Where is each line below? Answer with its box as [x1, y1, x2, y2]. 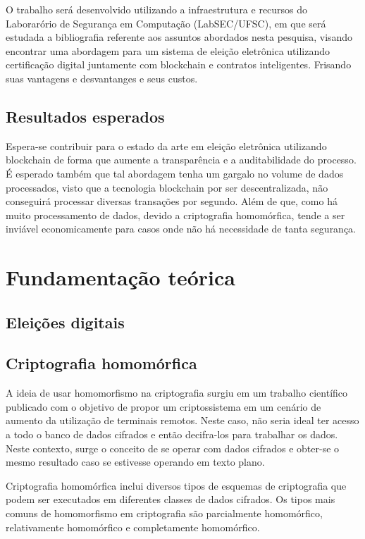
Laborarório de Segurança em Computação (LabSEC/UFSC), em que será [6, 16, 326, 30]
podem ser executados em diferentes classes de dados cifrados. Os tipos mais [6, 492, 335, 507]
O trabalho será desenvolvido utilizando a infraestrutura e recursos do [6, 2, 308, 16]
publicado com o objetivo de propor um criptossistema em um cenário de [6, 399, 321, 414]
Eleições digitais [6, 311, 125, 333]
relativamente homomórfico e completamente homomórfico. [6, 519, 260, 534]
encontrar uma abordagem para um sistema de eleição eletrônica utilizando [6, 43, 330, 58]
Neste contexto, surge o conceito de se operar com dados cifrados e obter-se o [6, 440, 340, 455]
